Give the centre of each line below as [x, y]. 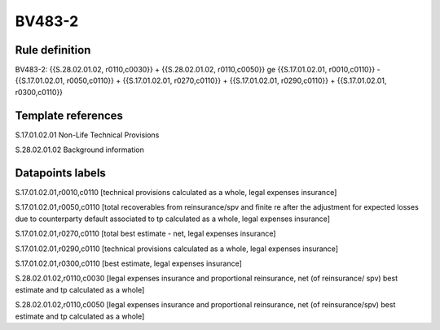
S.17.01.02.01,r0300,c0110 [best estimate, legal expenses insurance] [128, 263]
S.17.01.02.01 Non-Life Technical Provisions [87, 135]
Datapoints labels [60, 173]
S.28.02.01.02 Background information [79, 150]
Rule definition [53, 50]
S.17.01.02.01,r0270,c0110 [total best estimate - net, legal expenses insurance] [145, 234]
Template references [69, 115]
